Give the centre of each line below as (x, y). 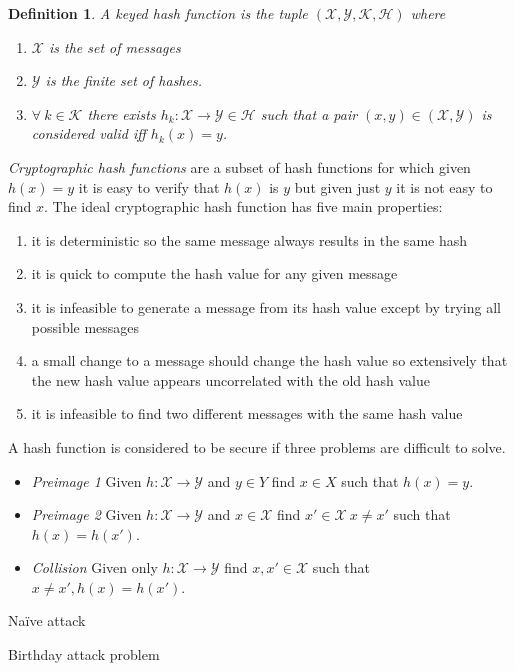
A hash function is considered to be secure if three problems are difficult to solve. (257, 446)
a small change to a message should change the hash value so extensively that (269, 360)
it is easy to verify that (149, 186)
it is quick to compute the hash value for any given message (214, 273)
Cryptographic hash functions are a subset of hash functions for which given (239, 166)
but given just (337, 186)
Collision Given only (94, 567)
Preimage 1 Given (86, 480)
